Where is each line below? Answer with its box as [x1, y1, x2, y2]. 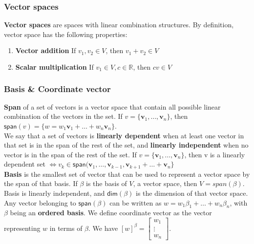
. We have [88, 223, 118, 233]
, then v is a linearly [184, 149, 245, 159]
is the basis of [86, 178, 127, 188]
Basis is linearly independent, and [4, 188, 105, 198]
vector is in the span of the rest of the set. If [4, 149, 137, 159]
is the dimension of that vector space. [136, 188, 248, 198]
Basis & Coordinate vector [4, 82, 111, 94]
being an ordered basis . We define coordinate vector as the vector [10, 207, 212, 218]
